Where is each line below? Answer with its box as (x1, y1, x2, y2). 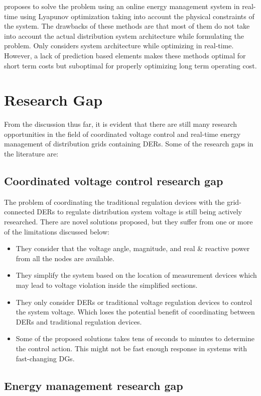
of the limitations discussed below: (4, 226, 109, 236)
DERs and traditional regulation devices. (16, 316, 142, 327)
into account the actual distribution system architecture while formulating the (4, 30, 244, 41)
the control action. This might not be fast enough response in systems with (16, 343, 247, 353)
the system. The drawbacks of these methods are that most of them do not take (4, 21, 250, 31)
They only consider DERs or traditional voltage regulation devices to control (16, 296, 252, 307)
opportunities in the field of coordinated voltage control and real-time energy (4, 128, 241, 139)
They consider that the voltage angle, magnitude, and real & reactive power (16, 243, 250, 254)
